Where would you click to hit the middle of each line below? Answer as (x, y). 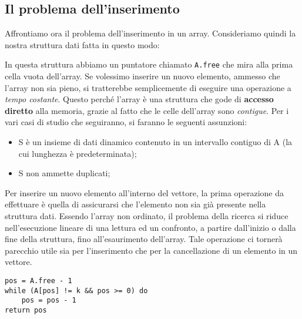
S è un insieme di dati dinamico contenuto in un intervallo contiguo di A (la (155, 142)
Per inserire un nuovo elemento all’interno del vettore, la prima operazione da (144, 192)
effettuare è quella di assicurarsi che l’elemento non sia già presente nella (135, 204)
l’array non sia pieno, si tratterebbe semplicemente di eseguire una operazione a (148, 87)
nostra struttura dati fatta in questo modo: (82, 44)
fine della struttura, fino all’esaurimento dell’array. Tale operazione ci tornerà (144, 239)
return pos (26, 310)
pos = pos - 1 (49, 300)
